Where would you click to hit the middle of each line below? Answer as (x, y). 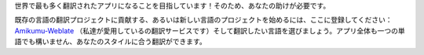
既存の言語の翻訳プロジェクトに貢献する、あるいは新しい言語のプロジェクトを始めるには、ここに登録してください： (203, 20)
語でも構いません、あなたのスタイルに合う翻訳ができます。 (111, 42)
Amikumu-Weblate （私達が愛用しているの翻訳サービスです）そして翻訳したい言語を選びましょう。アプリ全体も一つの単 (210, 30)
